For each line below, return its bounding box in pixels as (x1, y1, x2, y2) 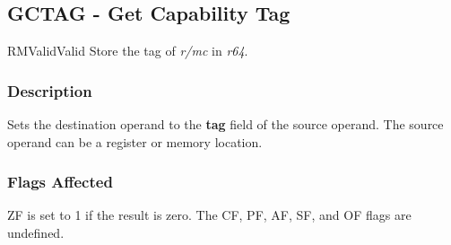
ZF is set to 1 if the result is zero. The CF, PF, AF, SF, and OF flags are (7, 206, 412, 224)
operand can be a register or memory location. (7, 132, 263, 151)
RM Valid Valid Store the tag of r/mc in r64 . (7, 41, 248, 60)
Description (7, 79, 92, 101)
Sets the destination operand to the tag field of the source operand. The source (7, 115, 444, 134)
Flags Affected (7, 171, 113, 193)
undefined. (7, 223, 65, 242)
